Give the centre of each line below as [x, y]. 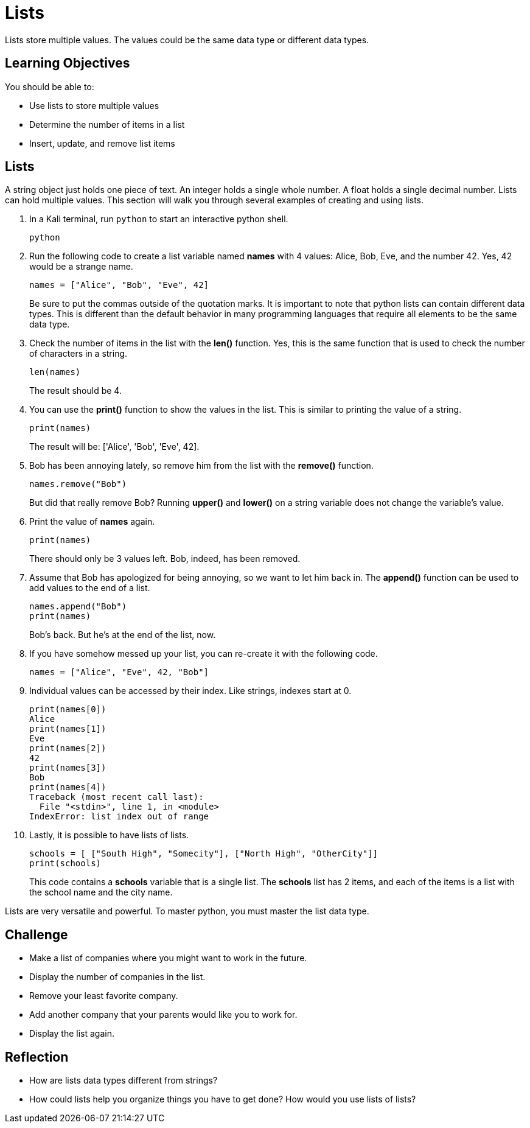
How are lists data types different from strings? [124, 1081]
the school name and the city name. [101, 892]
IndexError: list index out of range [119, 817]
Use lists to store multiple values [94, 105]
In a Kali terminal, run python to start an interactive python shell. [159, 219]
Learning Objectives [68, 63]
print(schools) [65, 864]
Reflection [37, 1057]
